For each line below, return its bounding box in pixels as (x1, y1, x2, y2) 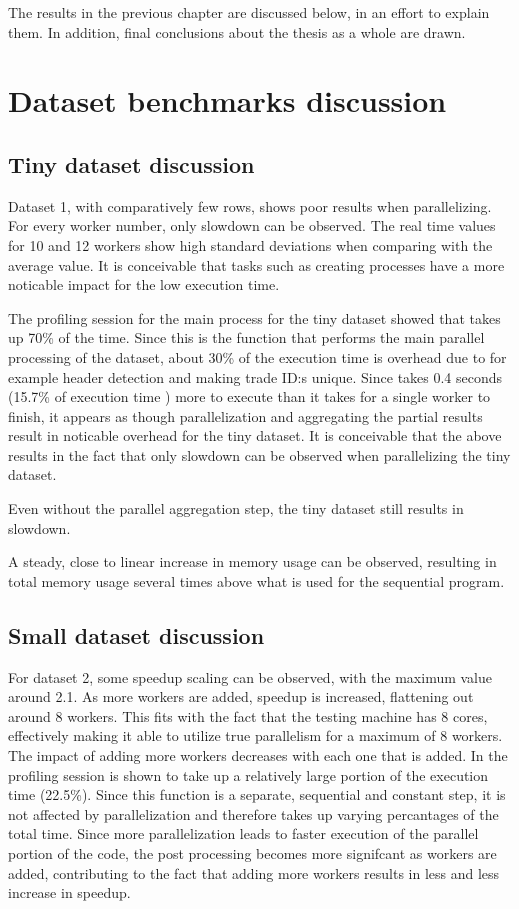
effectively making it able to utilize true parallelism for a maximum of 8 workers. (8, 725, 503, 746)
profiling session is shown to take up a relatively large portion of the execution (8, 764, 489, 785)
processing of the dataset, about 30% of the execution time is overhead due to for (8, 346, 507, 367)
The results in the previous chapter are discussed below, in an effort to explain (8, 2, 490, 22)
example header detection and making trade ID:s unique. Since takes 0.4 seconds (8, 366, 503, 387)
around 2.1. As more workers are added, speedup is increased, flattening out (8, 686, 474, 707)
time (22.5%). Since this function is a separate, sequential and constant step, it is (8, 784, 506, 805)
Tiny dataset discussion (8, 148, 255, 179)
